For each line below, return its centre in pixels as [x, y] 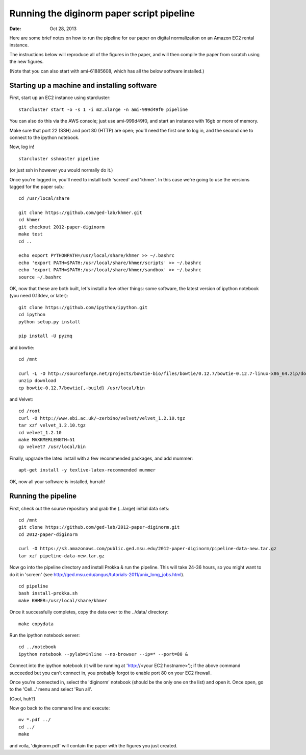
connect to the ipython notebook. [44, 137]
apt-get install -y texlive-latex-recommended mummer [87, 470]
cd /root [29, 411]
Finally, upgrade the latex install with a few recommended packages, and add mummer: [101, 458]
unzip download [37, 381]
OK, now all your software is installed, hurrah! [57, 481]
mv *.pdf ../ [35, 720]
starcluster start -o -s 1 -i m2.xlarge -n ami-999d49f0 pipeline [103, 109]
